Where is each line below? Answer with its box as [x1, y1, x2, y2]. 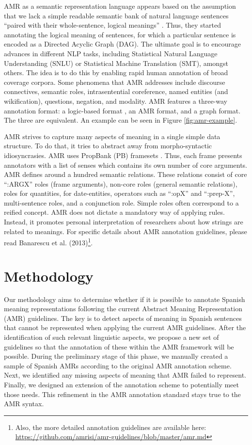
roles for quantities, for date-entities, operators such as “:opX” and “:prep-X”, [4, 188, 235, 198]
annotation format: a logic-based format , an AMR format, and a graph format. [4, 105, 241, 115]
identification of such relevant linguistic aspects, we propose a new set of [4, 332, 219, 342]
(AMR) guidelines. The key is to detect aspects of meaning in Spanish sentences [4, 313, 242, 323]
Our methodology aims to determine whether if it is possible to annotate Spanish [4, 294, 245, 304]
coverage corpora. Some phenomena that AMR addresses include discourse [4, 77, 225, 87]
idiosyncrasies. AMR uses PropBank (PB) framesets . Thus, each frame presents [4, 150, 242, 160]
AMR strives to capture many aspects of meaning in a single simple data [4, 131, 220, 141]
